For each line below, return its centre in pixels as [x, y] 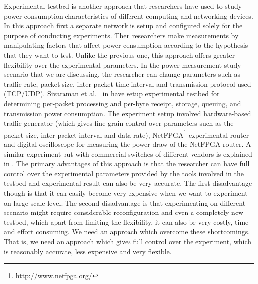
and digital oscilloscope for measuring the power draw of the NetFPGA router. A [128, 144]
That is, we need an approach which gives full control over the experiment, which [128, 241]
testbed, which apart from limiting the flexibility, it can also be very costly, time [126, 222]
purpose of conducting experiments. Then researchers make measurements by [121, 35]
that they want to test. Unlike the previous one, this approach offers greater [120, 54]
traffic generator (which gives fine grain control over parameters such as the [119, 123]
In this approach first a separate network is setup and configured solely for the [123, 26]
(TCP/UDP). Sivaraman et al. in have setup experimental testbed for [112, 94]
